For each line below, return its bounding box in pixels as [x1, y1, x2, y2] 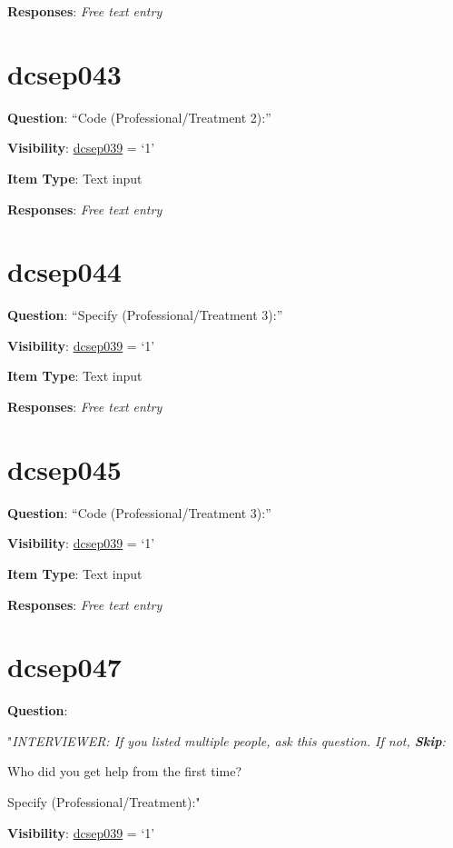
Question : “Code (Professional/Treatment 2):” [7, 107, 271, 126]
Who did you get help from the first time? [7, 762, 241, 781]
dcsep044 [7, 253, 122, 290]
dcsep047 [7, 648, 122, 685]
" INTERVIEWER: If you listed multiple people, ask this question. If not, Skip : [7, 731, 446, 750]
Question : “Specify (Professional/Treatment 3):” [7, 305, 283, 324]
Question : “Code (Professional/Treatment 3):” [7, 503, 271, 522]
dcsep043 [7, 55, 122, 92]
